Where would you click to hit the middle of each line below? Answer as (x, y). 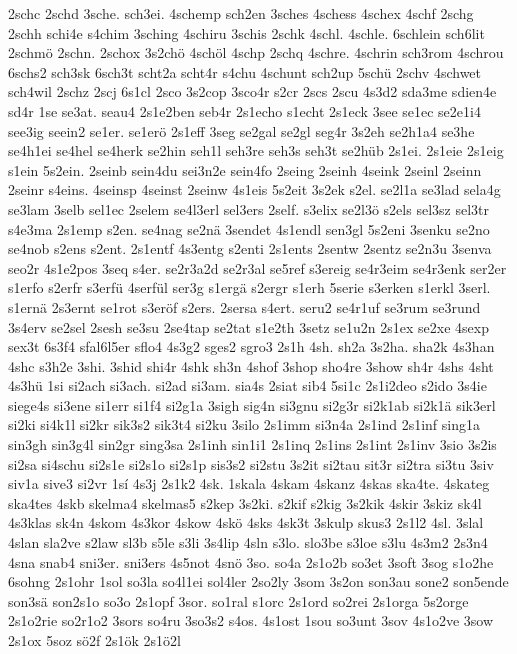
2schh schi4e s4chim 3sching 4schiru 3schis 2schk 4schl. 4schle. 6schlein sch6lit (246, 32)
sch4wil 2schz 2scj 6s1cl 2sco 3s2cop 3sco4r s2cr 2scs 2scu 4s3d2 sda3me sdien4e (252, 91)
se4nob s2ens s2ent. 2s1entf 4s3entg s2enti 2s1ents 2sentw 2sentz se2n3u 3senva (250, 248)
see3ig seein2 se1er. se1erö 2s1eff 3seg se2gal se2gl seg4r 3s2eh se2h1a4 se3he (241, 130)
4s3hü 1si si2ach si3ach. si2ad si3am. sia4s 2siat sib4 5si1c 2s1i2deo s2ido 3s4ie (247, 385)
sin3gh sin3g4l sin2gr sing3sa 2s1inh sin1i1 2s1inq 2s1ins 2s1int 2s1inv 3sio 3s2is (252, 444)
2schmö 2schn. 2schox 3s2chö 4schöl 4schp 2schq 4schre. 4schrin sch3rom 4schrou (256, 52)
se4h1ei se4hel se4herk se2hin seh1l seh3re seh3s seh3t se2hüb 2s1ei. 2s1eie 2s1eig (256, 150)
